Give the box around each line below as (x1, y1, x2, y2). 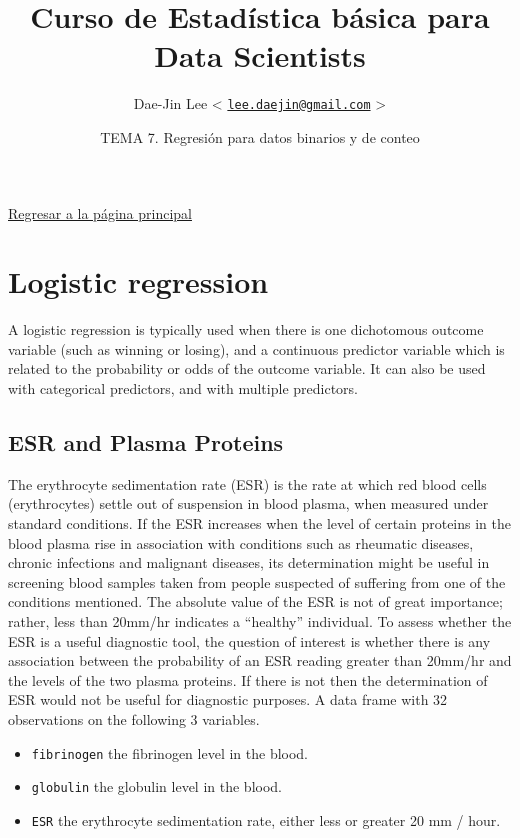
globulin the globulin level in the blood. (31, 776, 282, 797)
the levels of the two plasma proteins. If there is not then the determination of (8, 669, 488, 690)
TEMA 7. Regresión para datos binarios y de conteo (100, 126, 420, 147)
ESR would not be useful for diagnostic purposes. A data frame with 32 (8, 689, 448, 710)
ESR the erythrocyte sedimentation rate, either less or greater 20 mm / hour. (31, 809, 501, 830)
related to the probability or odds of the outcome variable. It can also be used (8, 358, 486, 379)
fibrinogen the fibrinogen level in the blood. (31, 742, 309, 763)
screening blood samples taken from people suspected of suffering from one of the (8, 571, 506, 592)
